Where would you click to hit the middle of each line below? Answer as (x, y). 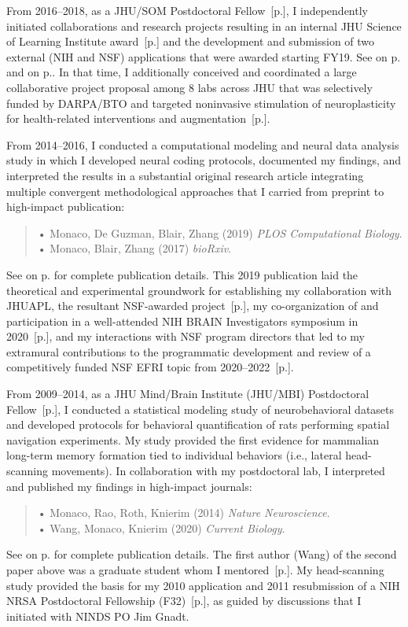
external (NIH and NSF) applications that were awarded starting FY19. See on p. (204, 56)
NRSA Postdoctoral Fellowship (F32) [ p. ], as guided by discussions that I (184, 601)
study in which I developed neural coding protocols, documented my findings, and (204, 160)
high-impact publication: (66, 207)
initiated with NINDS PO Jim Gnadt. (98, 616)
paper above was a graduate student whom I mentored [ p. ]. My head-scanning (195, 570)
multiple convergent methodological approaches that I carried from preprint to (195, 191)
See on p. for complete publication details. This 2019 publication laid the (182, 274)
